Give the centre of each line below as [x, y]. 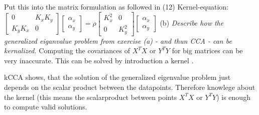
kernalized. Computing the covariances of [67, 50]
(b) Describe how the [192, 23]
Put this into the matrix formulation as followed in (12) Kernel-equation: [116, 7]
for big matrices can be [207, 50]
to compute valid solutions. [46, 107]
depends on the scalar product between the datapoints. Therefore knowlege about [130, 87]
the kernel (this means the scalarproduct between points [91, 97]
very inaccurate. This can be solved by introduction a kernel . [99, 60]
